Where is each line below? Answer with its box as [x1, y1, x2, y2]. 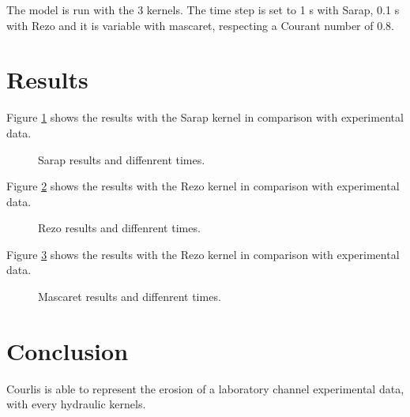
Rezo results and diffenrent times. [38, 220, 201, 236]
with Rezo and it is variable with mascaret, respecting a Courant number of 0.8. [6, 17, 394, 33]
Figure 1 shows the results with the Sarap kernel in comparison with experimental [6, 109, 404, 126]
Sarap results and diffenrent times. [38, 151, 205, 167]
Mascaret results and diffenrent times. [38, 288, 221, 305]
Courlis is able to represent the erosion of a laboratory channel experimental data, [6, 380, 404, 396]
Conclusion [6, 334, 129, 366]
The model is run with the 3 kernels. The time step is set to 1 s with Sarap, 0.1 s [6, 2, 400, 17]
